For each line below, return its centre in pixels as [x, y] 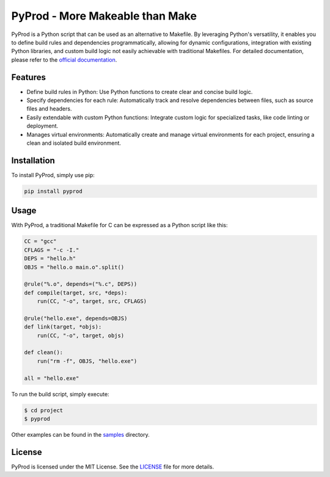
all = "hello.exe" [52, 378]
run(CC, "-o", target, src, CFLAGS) [92, 301]
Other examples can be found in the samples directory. [80, 434]
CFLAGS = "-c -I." [52, 250]
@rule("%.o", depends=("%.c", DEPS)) [81, 284]
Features [28, 77]
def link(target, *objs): [63, 327]
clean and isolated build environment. [74, 143]
